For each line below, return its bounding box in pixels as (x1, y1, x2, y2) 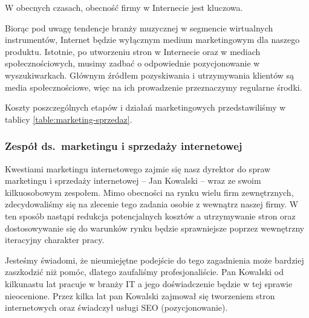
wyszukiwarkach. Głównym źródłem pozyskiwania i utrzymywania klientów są (5, 68, 294, 81)
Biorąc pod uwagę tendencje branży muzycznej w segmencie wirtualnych (5, 21, 273, 34)
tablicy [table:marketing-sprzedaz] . (5, 112, 132, 125)
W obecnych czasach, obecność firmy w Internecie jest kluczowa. (5, 1, 243, 13)
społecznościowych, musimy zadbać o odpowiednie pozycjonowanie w (5, 57, 260, 70)
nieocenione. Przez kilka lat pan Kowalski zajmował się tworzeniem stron (5, 289, 275, 302)
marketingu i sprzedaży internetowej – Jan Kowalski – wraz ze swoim (5, 174, 261, 187)
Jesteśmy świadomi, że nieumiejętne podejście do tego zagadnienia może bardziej (5, 253, 304, 266)
